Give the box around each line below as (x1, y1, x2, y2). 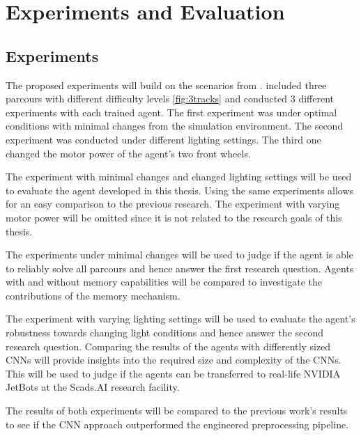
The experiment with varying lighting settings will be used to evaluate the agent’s (6, 311, 355, 326)
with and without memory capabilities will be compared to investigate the (6, 274, 323, 289)
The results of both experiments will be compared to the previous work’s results (6, 403, 348, 418)
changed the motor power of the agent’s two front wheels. (6, 146, 251, 160)
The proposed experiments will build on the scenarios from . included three (6, 77, 327, 92)
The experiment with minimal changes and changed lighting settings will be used (6, 169, 352, 184)
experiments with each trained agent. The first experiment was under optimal (6, 104, 337, 119)
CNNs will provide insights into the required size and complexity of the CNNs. (6, 352, 341, 367)
